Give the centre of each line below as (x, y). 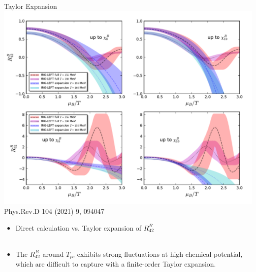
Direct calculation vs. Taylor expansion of (78, 227)
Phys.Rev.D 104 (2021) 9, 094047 (54, 211)
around (53, 254)
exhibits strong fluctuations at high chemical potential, (160, 254)
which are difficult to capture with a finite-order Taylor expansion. (116, 264)
